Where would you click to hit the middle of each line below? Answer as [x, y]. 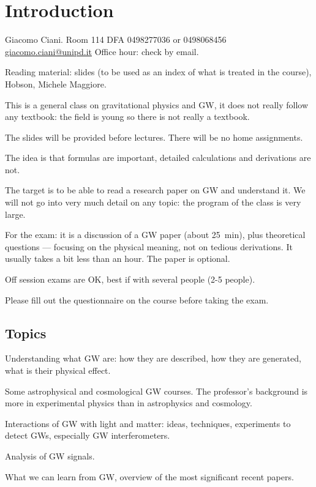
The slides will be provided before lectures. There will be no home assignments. [154, 137]
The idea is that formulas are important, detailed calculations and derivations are [158, 158]
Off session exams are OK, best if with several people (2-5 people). [130, 279]
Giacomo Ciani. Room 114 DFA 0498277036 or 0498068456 [116, 39]
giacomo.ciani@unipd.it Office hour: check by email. [102, 51]
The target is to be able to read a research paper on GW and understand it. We [155, 190]
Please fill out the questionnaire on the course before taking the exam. [137, 299]
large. [15, 214]
